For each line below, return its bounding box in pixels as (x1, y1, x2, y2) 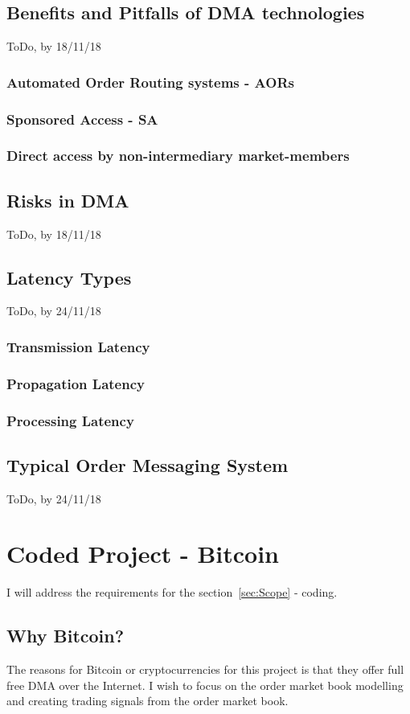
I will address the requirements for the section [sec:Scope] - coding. (6, 584, 338, 601)
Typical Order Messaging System (6, 452, 289, 477)
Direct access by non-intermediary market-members (6, 146, 350, 166)
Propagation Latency (6, 373, 145, 393)
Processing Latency (6, 410, 134, 430)
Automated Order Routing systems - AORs (6, 72, 294, 92)
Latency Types (6, 265, 132, 289)
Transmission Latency (6, 336, 150, 356)
